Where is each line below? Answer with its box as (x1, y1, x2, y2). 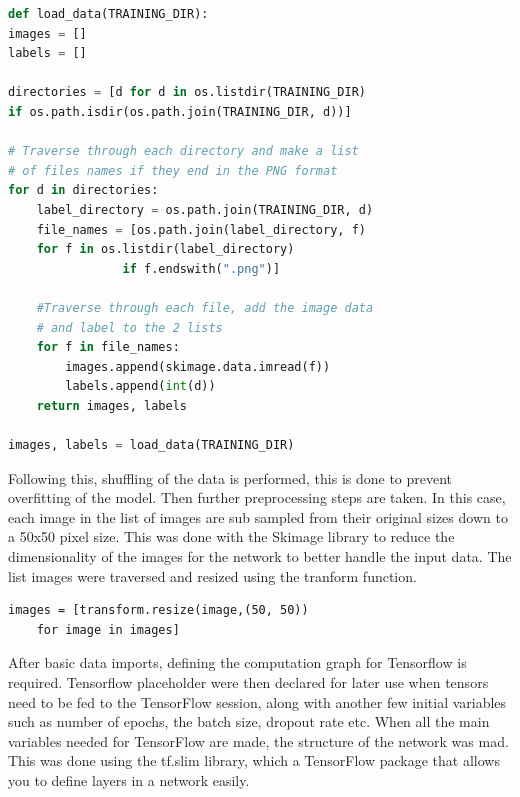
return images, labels (36, 398, 187, 413)
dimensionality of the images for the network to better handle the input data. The (8, 546, 512, 567)
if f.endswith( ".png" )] (122, 261, 281, 276)
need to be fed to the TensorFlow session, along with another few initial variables (8, 691, 507, 712)
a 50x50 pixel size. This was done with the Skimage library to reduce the (8, 526, 455, 547)
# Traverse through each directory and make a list (8, 144, 359, 159)
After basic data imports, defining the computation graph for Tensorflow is (8, 652, 467, 673)
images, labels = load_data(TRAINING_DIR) (8, 438, 295, 453)
